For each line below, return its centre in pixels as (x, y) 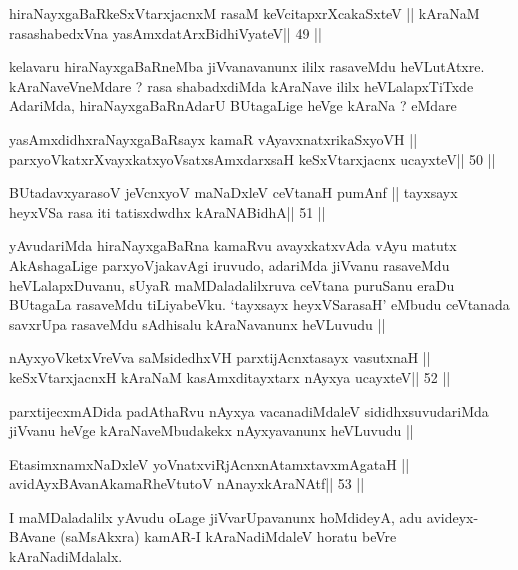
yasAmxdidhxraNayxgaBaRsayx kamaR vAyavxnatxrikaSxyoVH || (213, 138)
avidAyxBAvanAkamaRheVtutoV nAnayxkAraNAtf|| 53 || (187, 483)
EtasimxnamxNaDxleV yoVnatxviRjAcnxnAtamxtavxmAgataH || (209, 463)
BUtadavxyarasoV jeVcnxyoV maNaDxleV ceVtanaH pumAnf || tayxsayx (233, 192)
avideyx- (452, 516)
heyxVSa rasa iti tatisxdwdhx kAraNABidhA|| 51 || (167, 211)
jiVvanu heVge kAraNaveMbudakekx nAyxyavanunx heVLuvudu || (211, 430)
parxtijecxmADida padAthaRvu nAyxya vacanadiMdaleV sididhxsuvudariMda (249, 410)
